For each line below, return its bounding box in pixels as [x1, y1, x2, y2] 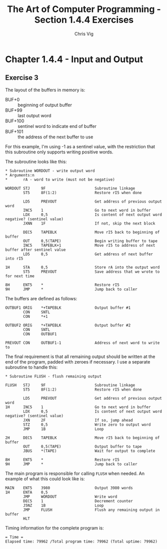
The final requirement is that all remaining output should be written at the [5, 353, 155, 359]
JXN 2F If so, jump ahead [23, 418, 133, 423]
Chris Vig [74, 31, 94, 37]
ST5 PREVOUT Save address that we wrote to [23, 269, 160, 274]
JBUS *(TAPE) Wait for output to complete [23, 448, 155, 453]
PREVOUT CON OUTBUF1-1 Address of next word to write [5, 340, 160, 345]
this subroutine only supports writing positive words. [5, 149, 113, 155]
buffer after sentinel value [5, 247, 66, 252]
